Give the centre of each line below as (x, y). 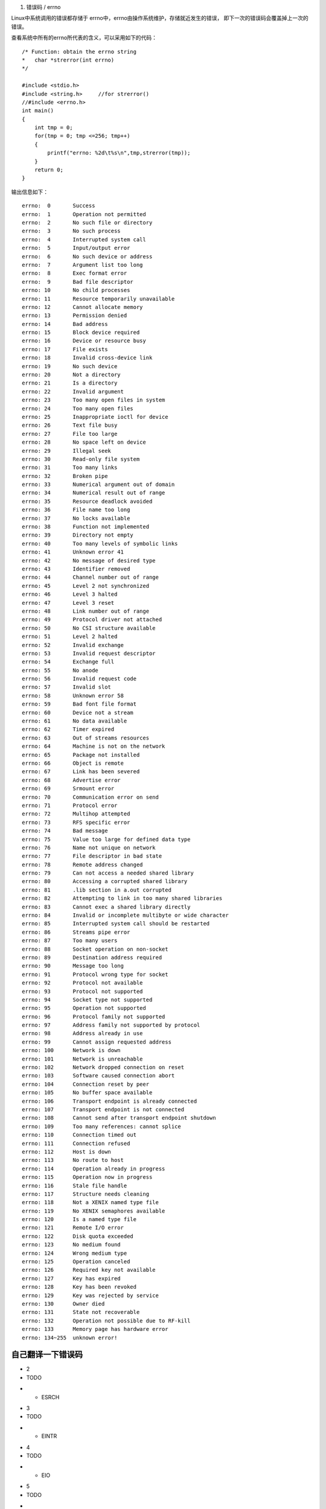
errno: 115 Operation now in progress (87, 1177)
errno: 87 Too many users (70, 941)
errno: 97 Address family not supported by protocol (111, 1025)
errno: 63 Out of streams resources (86, 738)
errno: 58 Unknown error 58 (73, 695)
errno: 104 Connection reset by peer (86, 1084)
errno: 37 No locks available (76, 518)
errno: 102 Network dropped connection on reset (103, 1067)
